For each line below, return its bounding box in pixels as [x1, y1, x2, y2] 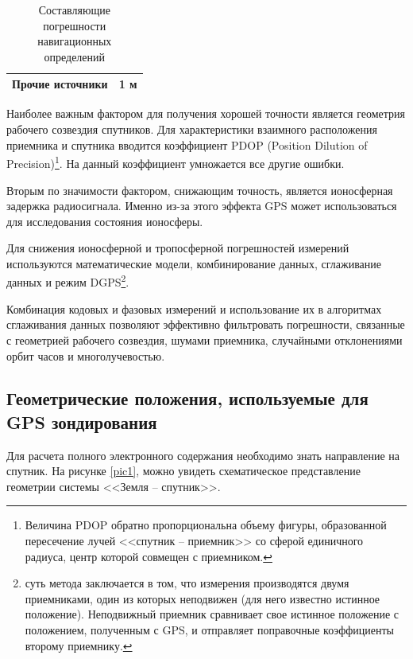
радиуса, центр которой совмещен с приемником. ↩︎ [25, 548, 272, 564]
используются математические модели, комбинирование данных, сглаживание [6, 255, 381, 271]
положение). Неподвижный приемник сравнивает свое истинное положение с [25, 606, 399, 622]
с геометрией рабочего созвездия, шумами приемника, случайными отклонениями [6, 331, 403, 348]
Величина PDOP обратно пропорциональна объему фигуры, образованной [25, 517, 387, 533]
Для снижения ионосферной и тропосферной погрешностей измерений [6, 240, 349, 256]
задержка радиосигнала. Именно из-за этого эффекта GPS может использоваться [6, 197, 397, 214]
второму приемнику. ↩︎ [25, 637, 133, 653]
